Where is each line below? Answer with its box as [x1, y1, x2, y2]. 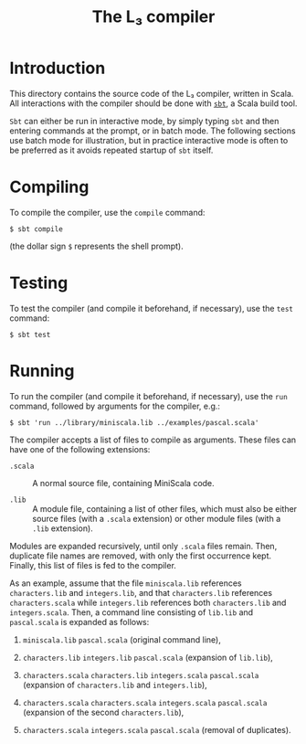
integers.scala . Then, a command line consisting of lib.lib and [9, 606, 254, 618]
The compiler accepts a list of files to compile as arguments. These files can [9, 434, 297, 445]
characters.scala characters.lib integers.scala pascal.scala [22, 671, 259, 680]
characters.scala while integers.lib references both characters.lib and [9, 597, 287, 608]
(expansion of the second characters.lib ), [22, 707, 185, 717]
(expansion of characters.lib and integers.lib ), [22, 679, 207, 690]
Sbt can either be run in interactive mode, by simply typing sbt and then [9, 115, 280, 126]
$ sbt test [9, 330, 51, 339]
